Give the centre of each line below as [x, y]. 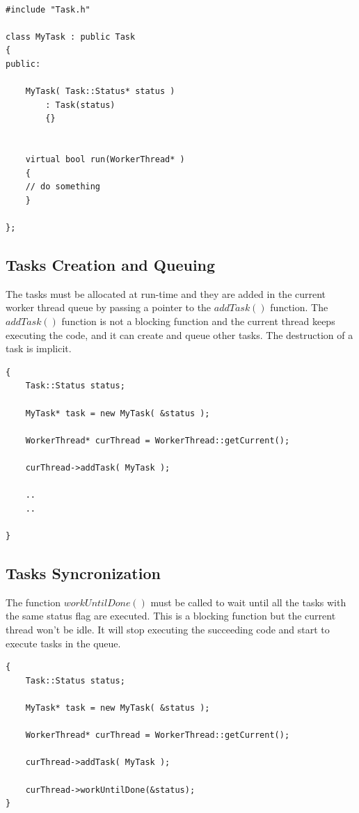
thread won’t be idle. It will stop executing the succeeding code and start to [168, 629]
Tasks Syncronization [83, 573]
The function [33, 602]
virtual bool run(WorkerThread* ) [105, 160]
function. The [299, 307]
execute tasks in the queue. [63, 643]
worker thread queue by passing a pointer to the [109, 307]
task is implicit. [39, 348]
